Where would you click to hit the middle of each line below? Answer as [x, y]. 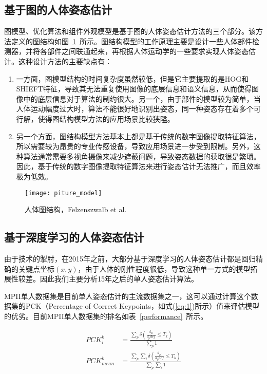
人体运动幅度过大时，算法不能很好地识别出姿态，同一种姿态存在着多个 [135, 109]
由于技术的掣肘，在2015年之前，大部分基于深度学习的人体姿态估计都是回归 [130, 258]
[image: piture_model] [63, 193]
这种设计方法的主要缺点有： [65, 61]
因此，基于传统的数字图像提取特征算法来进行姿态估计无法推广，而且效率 [138, 166]
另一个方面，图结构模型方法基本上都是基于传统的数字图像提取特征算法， [138, 136]
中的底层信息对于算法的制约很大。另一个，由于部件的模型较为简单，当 [142, 98]
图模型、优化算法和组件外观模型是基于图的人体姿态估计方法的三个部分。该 [130, 31]
